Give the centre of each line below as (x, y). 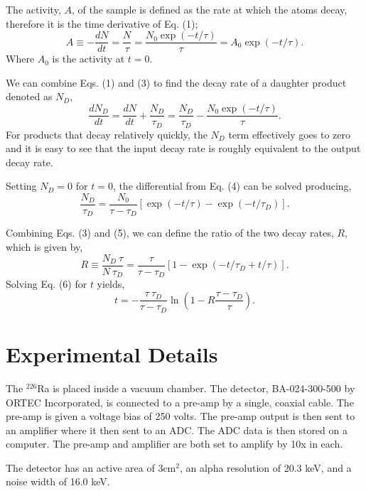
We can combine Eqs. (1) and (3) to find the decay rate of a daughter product (176, 82)
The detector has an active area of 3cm (91, 467)
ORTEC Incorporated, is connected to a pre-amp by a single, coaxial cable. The (180, 402)
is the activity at (88, 59)
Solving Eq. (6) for (47, 284)
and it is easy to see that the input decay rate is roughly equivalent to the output (183, 148)
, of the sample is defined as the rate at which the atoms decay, (209, 9)
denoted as (29, 96)
